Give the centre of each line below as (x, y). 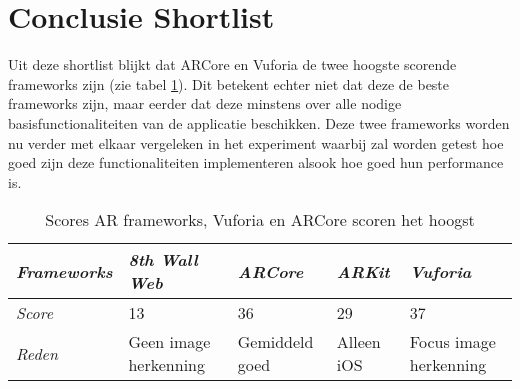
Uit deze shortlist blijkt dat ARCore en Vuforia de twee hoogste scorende (232, 64)
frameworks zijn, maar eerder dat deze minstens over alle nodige (205, 103)
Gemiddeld (275, 342)
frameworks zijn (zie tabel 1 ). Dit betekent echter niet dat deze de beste (229, 83)
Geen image (169, 342)
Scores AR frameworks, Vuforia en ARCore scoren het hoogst (260, 220)
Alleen (358, 342)
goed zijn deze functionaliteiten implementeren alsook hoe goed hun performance (256, 162)
